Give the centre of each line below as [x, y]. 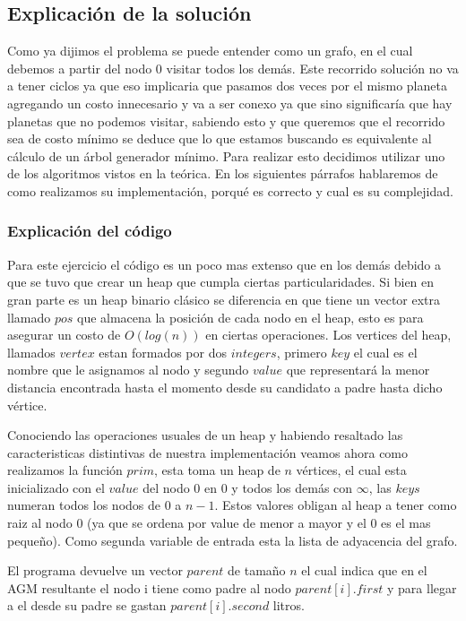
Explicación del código [90, 231]
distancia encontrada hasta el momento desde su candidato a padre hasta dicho [225, 387]
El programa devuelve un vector [95, 570]
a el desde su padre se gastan [87, 605]
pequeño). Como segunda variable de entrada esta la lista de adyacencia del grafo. [233, 540]
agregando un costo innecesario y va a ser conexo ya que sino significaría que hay [230, 103]
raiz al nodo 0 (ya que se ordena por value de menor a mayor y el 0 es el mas [219, 523]
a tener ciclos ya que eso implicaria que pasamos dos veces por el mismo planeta [227, 86]
